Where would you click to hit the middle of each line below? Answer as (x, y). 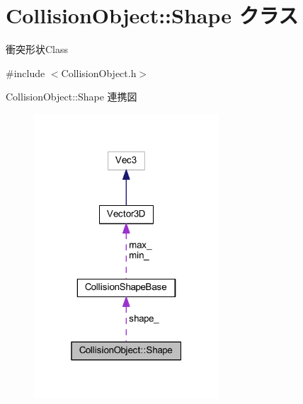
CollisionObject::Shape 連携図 (72, 97)
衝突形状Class (37, 49)
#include (25, 73)
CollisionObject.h (99, 73)
